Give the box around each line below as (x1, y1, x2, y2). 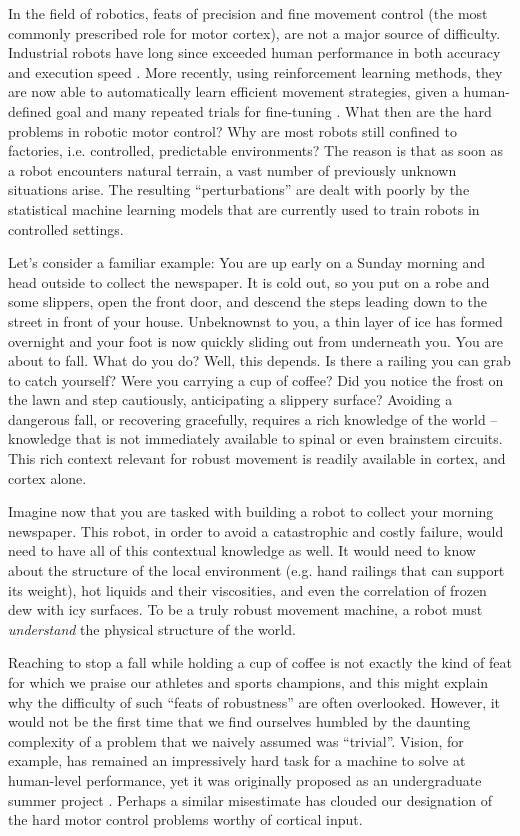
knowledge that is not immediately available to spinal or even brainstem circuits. (8, 428, 503, 449)
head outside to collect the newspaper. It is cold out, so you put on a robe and (8, 271, 490, 292)
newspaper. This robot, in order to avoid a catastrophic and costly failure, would (8, 520, 504, 541)
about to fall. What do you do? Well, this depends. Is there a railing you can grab (8, 350, 511, 371)
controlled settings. (8, 218, 124, 239)
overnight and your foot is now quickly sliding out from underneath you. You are (8, 330, 504, 351)
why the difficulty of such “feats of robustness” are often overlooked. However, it (8, 691, 501, 712)
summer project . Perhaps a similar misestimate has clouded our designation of (8, 789, 492, 810)
